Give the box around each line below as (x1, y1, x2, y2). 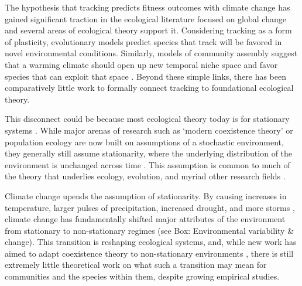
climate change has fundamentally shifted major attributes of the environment (5, 213, 286, 225)
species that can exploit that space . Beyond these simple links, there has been (5, 70, 287, 82)
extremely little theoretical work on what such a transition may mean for (5, 258, 267, 271)
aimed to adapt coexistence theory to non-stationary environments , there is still (5, 247, 294, 259)
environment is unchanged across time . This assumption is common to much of (5, 158, 290, 171)
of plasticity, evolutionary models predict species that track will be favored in (5, 35, 282, 47)
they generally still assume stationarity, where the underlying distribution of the (5, 147, 293, 159)
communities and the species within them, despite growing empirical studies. (5, 270, 280, 282)
